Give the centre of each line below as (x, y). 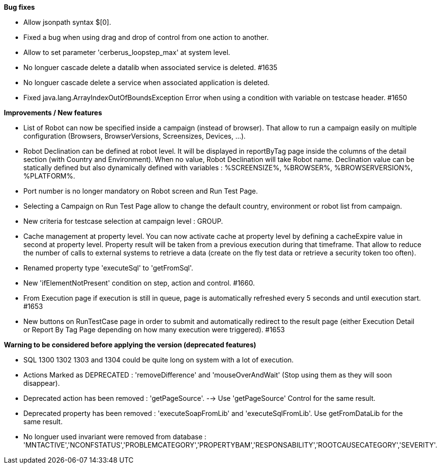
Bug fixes (19, 7)
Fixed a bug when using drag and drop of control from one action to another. (146, 37)
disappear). (42, 383)
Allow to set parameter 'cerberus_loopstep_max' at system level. (127, 52)
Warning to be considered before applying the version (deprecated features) (130, 345)
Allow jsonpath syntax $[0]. (67, 22)
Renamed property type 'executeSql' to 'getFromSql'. (108, 268)
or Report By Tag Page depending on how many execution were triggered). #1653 (154, 330)
